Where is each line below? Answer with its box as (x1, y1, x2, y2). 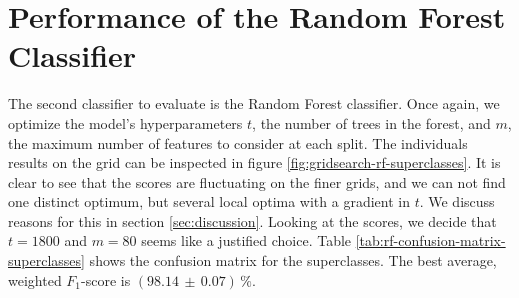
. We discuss (419, 191, 495, 212)
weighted (8, 269, 62, 290)
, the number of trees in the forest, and (252, 112, 491, 133)
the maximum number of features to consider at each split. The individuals (8, 132, 468, 153)
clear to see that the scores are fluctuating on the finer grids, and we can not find (8, 171, 506, 192)
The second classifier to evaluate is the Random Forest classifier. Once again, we (8, 93, 500, 114)
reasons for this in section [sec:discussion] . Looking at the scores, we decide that (8, 210, 497, 231)
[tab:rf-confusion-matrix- (355, 230, 506, 251)
